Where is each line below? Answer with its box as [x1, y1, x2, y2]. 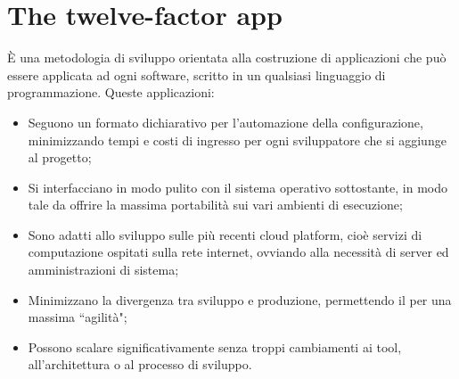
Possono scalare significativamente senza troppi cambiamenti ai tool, [28, 337, 402, 356]
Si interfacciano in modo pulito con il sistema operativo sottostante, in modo [28, 177, 447, 196]
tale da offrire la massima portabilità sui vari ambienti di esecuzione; [28, 195, 403, 214]
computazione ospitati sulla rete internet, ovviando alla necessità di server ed [28, 243, 449, 261]
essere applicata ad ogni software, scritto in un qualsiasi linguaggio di [7, 65, 386, 84]
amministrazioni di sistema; [28, 260, 179, 279]
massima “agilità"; [28, 308, 127, 326]
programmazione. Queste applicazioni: [7, 83, 215, 102]
